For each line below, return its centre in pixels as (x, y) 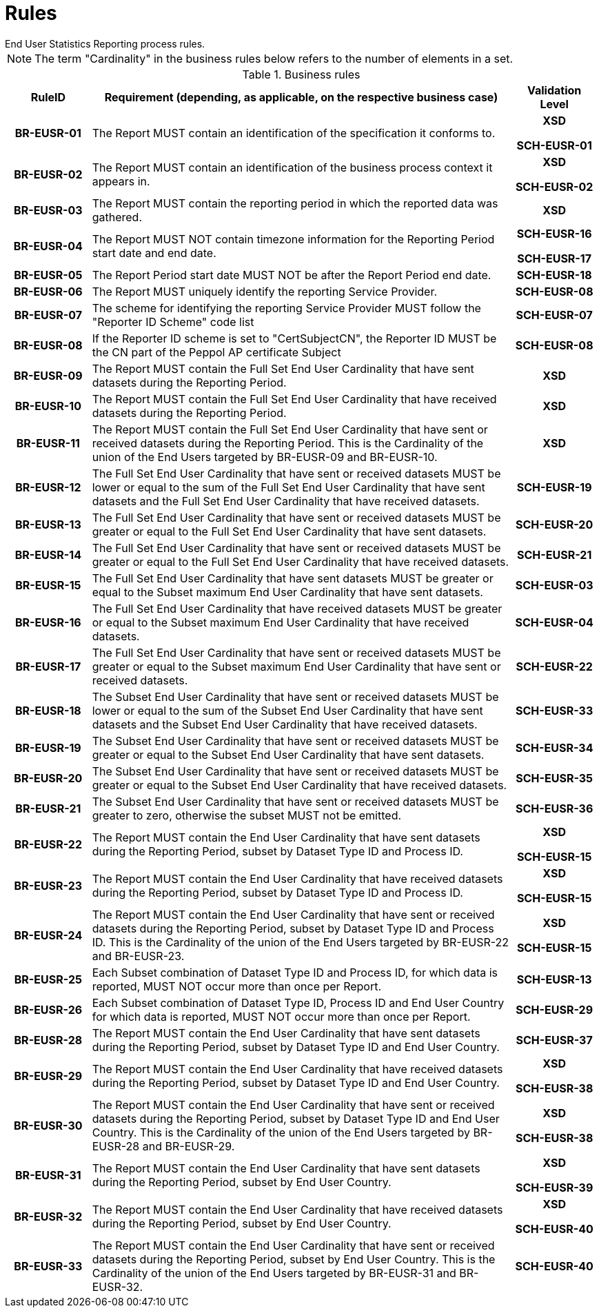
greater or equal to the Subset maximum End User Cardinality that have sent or (296, 666)
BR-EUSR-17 (48, 666)
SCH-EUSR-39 (555, 1187)
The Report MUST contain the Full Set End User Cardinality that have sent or (290, 429)
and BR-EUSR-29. (189, 1146)
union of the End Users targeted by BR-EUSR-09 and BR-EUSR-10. (265, 457)
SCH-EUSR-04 (554, 622)
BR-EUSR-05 (48, 275)
